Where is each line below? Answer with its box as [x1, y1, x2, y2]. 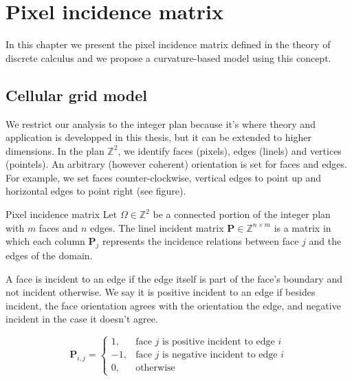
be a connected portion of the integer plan [153, 207, 331, 221]
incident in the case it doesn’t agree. [5, 312, 158, 326]
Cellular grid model [5, 84, 148, 105]
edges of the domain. [5, 248, 93, 263]
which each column [5, 234, 85, 248]
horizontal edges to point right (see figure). [5, 184, 186, 198]
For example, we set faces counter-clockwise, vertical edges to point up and [5, 170, 322, 184]
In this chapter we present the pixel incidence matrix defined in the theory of [5, 37, 331, 52]
